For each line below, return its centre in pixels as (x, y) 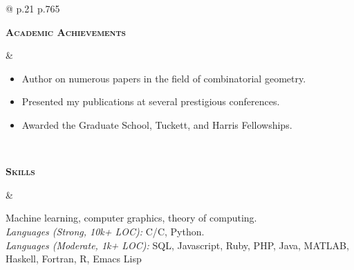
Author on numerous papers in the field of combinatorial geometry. (164, 78)
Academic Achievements (66, 31)
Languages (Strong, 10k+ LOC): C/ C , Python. (105, 231)
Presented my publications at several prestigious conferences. (151, 101)
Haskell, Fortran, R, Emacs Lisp (74, 259)
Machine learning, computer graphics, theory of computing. (131, 218)
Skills (20, 171)
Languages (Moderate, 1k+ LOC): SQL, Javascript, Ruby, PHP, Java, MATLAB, (177, 245)
